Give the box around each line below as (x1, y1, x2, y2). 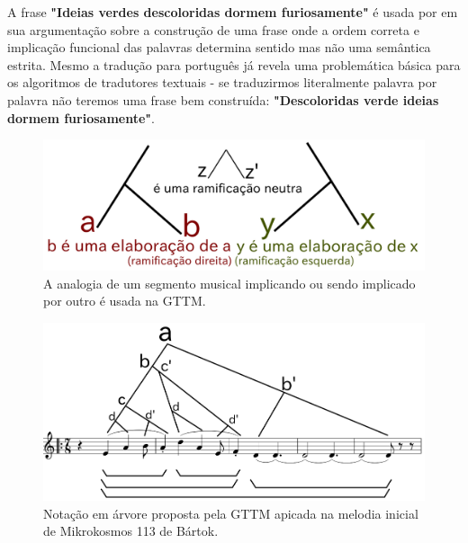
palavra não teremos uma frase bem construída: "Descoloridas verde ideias (7, 90, 439, 109)
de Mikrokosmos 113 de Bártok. (43, 521, 219, 540)
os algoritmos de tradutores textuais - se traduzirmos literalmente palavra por (7, 73, 437, 92)
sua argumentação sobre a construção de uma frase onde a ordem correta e (7, 20, 419, 39)
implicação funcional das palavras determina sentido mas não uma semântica (7, 38, 431, 57)
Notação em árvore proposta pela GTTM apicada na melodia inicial (43, 503, 418, 522)
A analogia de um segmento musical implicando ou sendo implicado (43, 273, 416, 292)
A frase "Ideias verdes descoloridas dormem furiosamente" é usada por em (7, 3, 458, 21)
